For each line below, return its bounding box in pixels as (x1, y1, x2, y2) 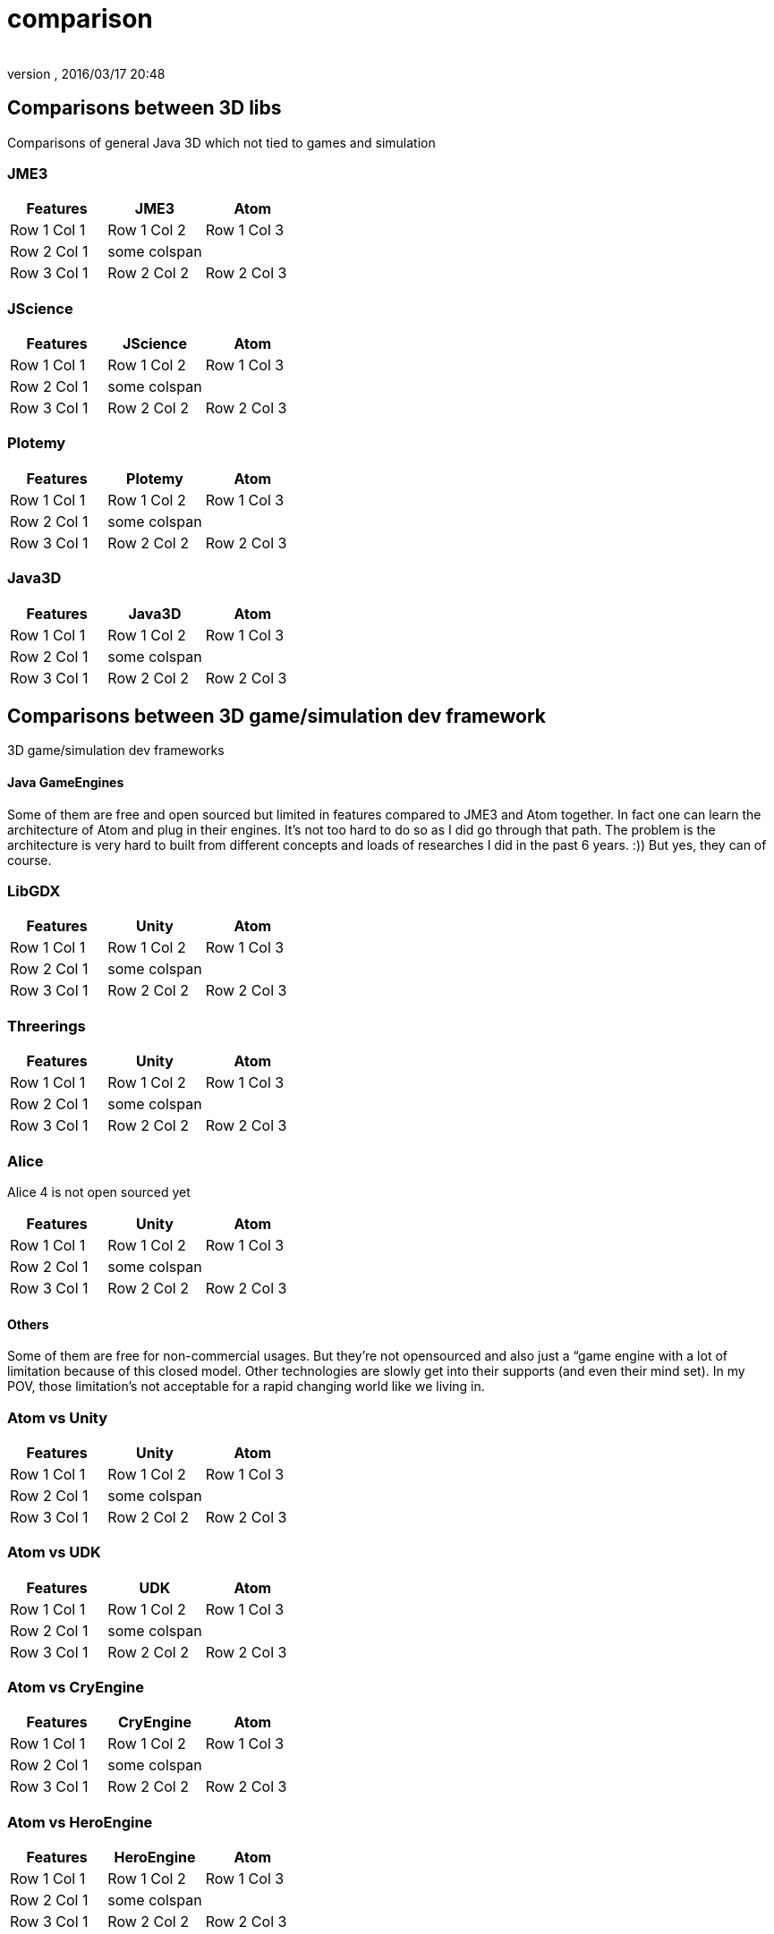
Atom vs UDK (7, 1543, 101, 1562)
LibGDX (7, 882, 61, 901)
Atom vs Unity (7, 1408, 108, 1427)
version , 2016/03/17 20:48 (7, 65, 166, 81)
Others (7, 1316, 49, 1332)
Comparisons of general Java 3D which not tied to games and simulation (7, 134, 436, 150)
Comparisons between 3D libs (7, 97, 282, 120)
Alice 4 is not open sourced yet (7, 1183, 191, 1200)
